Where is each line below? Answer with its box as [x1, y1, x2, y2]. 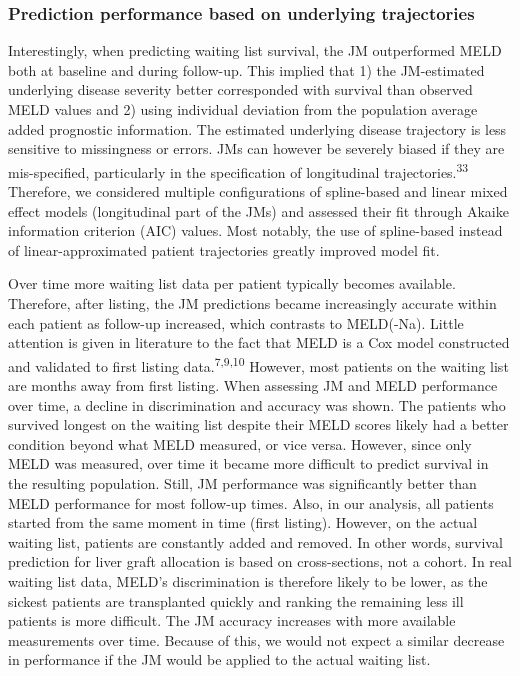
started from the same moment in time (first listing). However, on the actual [8, 512, 478, 533]
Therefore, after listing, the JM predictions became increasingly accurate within [8, 293, 497, 313]
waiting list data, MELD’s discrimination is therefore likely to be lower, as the [8, 570, 488, 591]
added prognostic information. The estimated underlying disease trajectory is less [8, 118, 507, 139]
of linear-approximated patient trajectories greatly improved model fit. [8, 239, 440, 260]
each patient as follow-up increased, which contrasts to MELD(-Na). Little [8, 312, 464, 333]
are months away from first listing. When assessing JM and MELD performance [8, 375, 498, 396]
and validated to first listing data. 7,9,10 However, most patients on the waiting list [8, 352, 509, 376]
